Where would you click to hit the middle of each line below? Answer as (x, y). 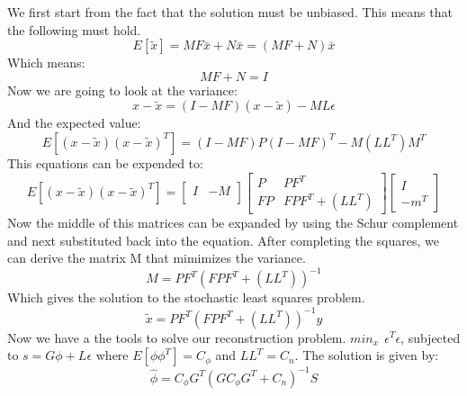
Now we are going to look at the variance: (122, 90)
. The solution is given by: (367, 355)
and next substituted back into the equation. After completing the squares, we (223, 240)
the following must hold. (74, 29)
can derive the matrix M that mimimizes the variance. (157, 258)
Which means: (46, 63)
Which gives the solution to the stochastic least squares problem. (186, 297)
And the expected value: (74, 123)
